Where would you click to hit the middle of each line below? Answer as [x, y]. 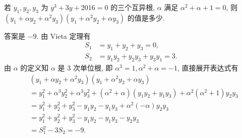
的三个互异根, [133, 7]
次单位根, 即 [93, 68]
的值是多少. [146, 17]
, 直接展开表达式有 [208, 68]
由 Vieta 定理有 [66, 36]
